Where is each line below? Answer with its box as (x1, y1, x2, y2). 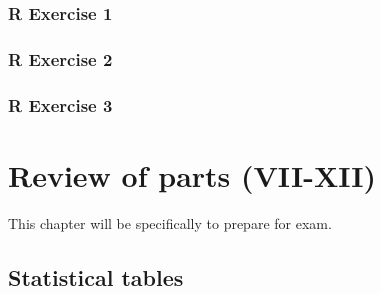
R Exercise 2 (8, 46, 113, 71)
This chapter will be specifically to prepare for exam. (8, 212, 332, 233)
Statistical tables (8, 261, 184, 292)
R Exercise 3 (8, 92, 113, 117)
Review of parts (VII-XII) (8, 154, 377, 195)
